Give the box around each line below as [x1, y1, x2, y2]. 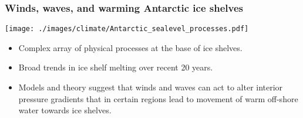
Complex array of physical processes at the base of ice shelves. [18, 41, 243, 53]
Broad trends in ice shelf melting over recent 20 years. [18, 61, 213, 73]
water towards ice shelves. [18, 104, 112, 116]
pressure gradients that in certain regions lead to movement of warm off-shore [18, 92, 298, 104]
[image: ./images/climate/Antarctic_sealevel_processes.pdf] [5, 25, 249, 33]
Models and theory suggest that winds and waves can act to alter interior [18, 81, 283, 93]
